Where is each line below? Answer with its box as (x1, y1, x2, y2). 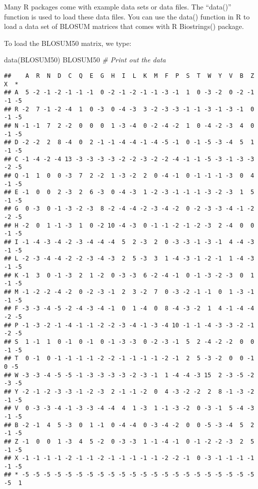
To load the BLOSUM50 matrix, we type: (4, 37, 132, 48)
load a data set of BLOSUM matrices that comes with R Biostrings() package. (4, 21, 244, 31)
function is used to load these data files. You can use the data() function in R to (4, 11, 250, 21)
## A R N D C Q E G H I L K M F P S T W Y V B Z (4, 72, 255, 79)
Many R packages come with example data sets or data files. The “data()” (4, 1, 232, 11)
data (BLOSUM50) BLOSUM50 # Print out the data (4, 54, 166, 65)
